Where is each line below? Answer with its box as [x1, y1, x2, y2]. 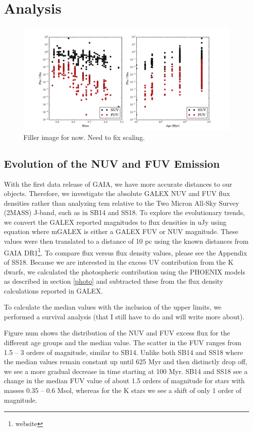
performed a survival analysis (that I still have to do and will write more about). [4, 311, 245, 321]
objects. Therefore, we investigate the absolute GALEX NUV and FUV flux [4, 188, 230, 198]
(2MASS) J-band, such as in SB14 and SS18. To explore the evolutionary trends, [4, 207, 245, 217]
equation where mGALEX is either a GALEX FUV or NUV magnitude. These [4, 226, 238, 236]
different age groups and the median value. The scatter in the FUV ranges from [4, 337, 241, 348]
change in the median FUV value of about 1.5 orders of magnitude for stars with [4, 375, 245, 386]
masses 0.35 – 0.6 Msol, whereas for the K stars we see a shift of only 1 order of [4, 385, 242, 395]
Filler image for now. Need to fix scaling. [23, 132, 145, 142]
